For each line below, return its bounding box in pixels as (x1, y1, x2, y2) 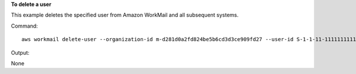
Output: (11, 49, 30, 56)
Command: (11, 22, 38, 29)
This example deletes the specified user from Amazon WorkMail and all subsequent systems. (11, 12, 239, 19)
